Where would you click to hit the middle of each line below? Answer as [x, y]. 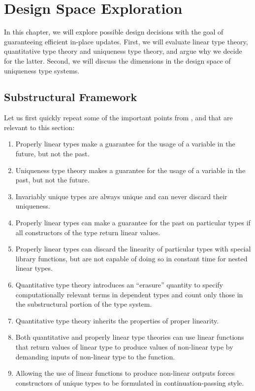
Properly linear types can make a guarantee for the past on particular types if [133, 223]
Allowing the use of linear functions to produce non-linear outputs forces [125, 373]
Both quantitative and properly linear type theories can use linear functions [130, 337]
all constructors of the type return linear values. [88, 232]
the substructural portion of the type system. [84, 304]
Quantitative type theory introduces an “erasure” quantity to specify [119, 285]
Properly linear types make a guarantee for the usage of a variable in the [125, 144]
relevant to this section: [39, 127]
